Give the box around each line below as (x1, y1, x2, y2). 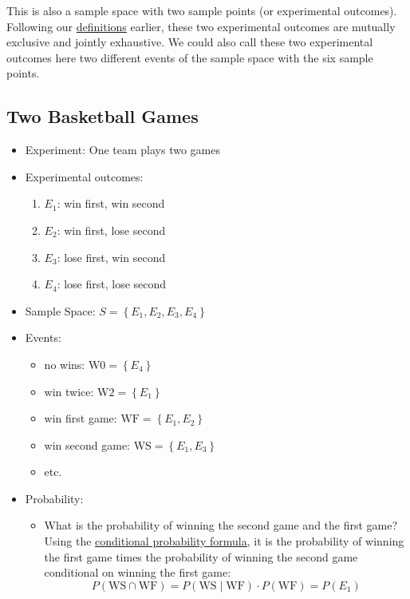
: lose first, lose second (57, 276, 167, 292)
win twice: (44, 383, 94, 399)
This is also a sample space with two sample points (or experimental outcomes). (6, 2, 397, 18)
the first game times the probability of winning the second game (44, 548, 358, 565)
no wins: (44, 355, 85, 372)
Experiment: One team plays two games (25, 141, 220, 158)
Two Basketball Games (6, 104, 199, 129)
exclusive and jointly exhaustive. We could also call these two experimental (6, 34, 373, 50)
